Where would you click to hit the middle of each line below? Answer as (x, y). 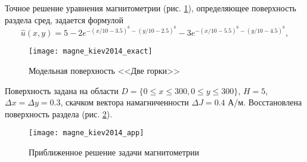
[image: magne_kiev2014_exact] (91, 52)
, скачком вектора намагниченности (125, 102)
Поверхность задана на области (62, 90)
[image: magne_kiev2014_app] (86, 133)
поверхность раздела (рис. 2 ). (59, 113)
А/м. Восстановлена (265, 102)
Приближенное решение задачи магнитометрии (114, 152)
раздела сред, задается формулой (64, 19)
